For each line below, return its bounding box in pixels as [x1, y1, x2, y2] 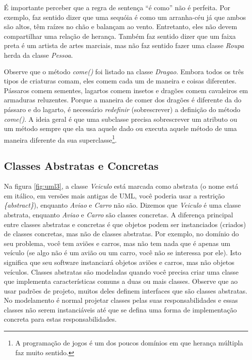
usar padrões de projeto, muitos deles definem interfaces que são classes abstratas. [4, 285, 248, 295]
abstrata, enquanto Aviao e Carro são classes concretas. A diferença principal [4, 209, 233, 219]
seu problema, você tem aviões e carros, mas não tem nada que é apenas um [4, 238, 231, 248]
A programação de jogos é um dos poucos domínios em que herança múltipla [15, 338, 243, 348]
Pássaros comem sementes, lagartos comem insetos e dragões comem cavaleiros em [4, 85, 248, 95]
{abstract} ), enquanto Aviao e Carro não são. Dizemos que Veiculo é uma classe [4, 200, 241, 210]
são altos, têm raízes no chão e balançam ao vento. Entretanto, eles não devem [4, 21, 237, 32]
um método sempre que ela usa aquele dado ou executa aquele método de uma [4, 123, 237, 133]
